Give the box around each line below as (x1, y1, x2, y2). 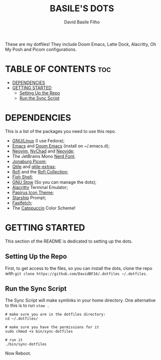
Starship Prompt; (12, 194, 46, 200)
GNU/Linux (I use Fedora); (12, 137, 65, 144)
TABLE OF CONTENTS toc (5, 64, 111, 75)
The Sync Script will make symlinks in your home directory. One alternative (5, 298, 156, 303)
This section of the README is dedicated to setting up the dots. (5, 238, 133, 244)
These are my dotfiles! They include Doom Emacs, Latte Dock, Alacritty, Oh (5, 41, 156, 47)
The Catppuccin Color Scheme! (12, 205, 76, 211)
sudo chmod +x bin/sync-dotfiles (5, 329, 73, 334)
